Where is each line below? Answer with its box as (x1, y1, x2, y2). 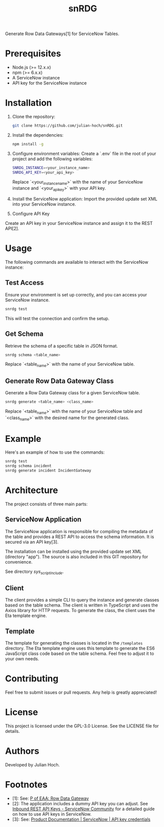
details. (5, 728, 20, 734)
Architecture (5, 485, 58, 496)
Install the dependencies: (12, 132, 64, 138)
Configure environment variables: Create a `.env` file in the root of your (12, 150, 157, 156)
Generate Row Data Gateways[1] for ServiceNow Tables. (5, 31, 120, 37)
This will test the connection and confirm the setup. (5, 315, 110, 321)
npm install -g (12, 142, 44, 146)
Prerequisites (5, 48, 62, 59)
